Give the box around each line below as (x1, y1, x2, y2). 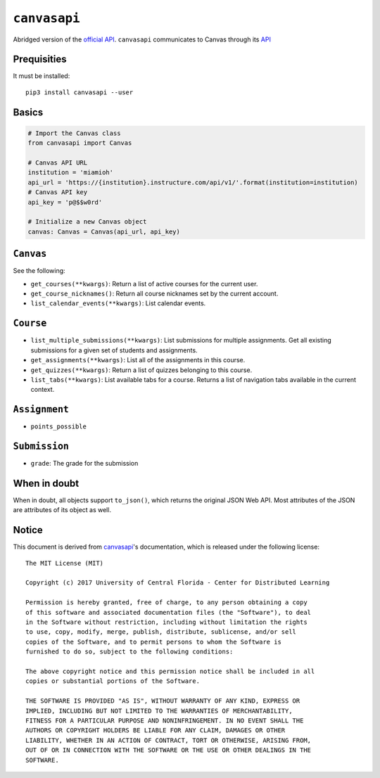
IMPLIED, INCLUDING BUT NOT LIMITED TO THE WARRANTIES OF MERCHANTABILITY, (25, 707, 293, 715)
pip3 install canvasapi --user (25, 88, 134, 96)
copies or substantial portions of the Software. (25, 677, 201, 685)
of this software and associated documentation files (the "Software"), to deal (25, 608, 312, 616)
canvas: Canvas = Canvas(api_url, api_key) (27, 227, 181, 236)
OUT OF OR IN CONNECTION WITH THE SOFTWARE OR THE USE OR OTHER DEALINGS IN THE (25, 746, 312, 754)
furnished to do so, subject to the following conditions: (25, 648, 234, 656)
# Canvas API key (27, 189, 88, 196)
